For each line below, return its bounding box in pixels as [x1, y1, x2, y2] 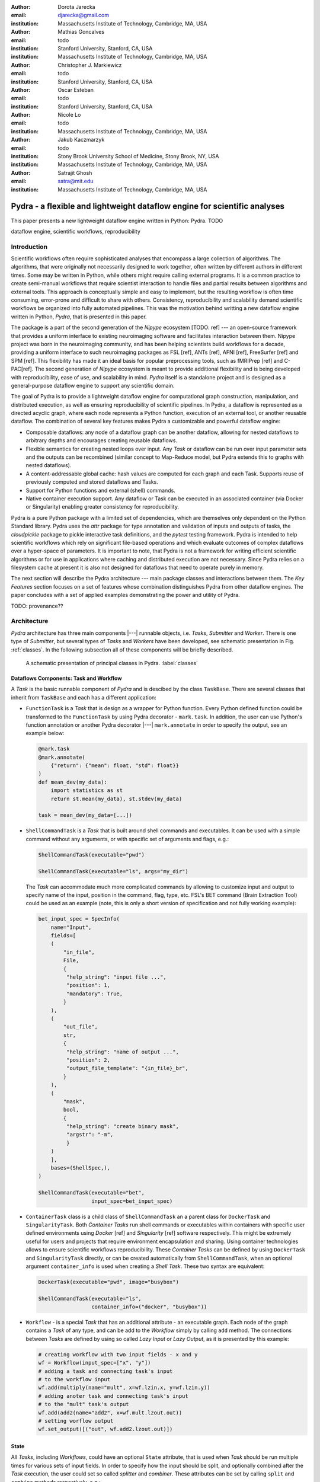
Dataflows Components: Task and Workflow [11, 675, 122, 682]
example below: [25, 730, 65, 737]
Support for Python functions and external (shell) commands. [25, 487, 176, 494]
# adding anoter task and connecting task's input [38, 1392, 189, 1399]
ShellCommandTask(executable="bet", [38, 1189, 145, 1196]
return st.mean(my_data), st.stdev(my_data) [50, 795, 183, 802]
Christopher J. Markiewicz [57, 61, 122, 68]
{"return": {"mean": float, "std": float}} [50, 762, 179, 769]
